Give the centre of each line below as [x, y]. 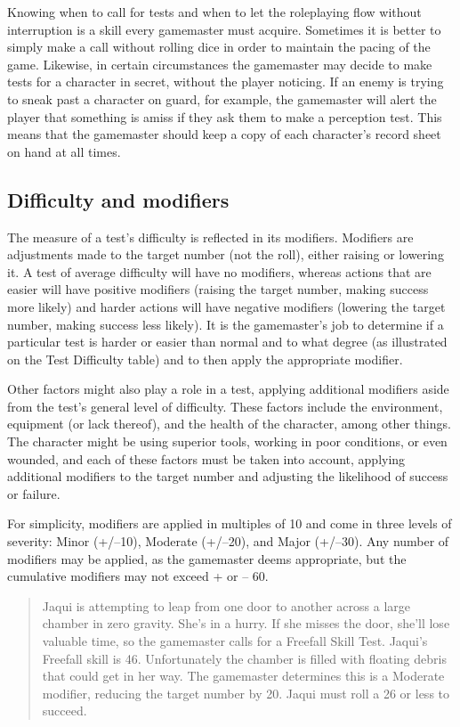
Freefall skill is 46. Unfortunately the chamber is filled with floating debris [244, 658]
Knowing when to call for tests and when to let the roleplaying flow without [214, 12]
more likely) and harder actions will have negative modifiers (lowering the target [226, 306]
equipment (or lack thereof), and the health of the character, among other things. [229, 424]
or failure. [34, 493]
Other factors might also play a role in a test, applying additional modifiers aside [228, 389]
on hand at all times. [64, 151]
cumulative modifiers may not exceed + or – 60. [138, 576]
